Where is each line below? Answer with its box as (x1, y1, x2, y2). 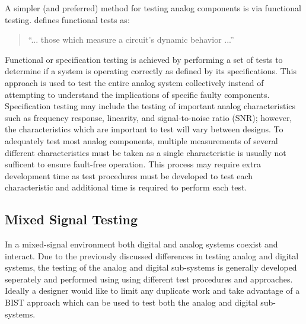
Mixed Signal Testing (5, 210, 138, 228)
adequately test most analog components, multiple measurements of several (5, 134, 278, 147)
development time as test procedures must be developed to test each (5, 169, 253, 182)
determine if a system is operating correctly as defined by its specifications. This (5, 65, 297, 77)
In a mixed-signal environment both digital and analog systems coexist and (5, 238, 278, 250)
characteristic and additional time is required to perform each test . (5, 181, 247, 193)
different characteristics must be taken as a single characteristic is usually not (5, 146, 286, 158)
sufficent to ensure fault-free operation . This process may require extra (5, 158, 261, 170)
